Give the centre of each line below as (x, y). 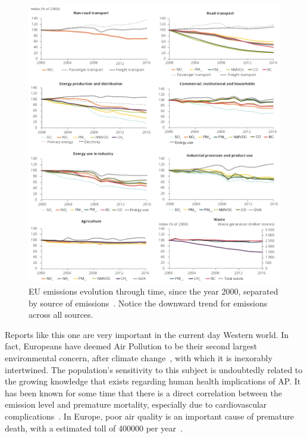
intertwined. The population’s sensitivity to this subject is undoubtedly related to (154, 369)
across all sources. (61, 315)
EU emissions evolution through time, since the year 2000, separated (153, 291)
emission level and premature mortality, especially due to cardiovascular (136, 404)
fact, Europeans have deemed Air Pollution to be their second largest (131, 346)
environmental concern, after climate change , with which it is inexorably (139, 358)
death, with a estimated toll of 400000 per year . (94, 428)
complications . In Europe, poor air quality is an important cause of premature (150, 416)
